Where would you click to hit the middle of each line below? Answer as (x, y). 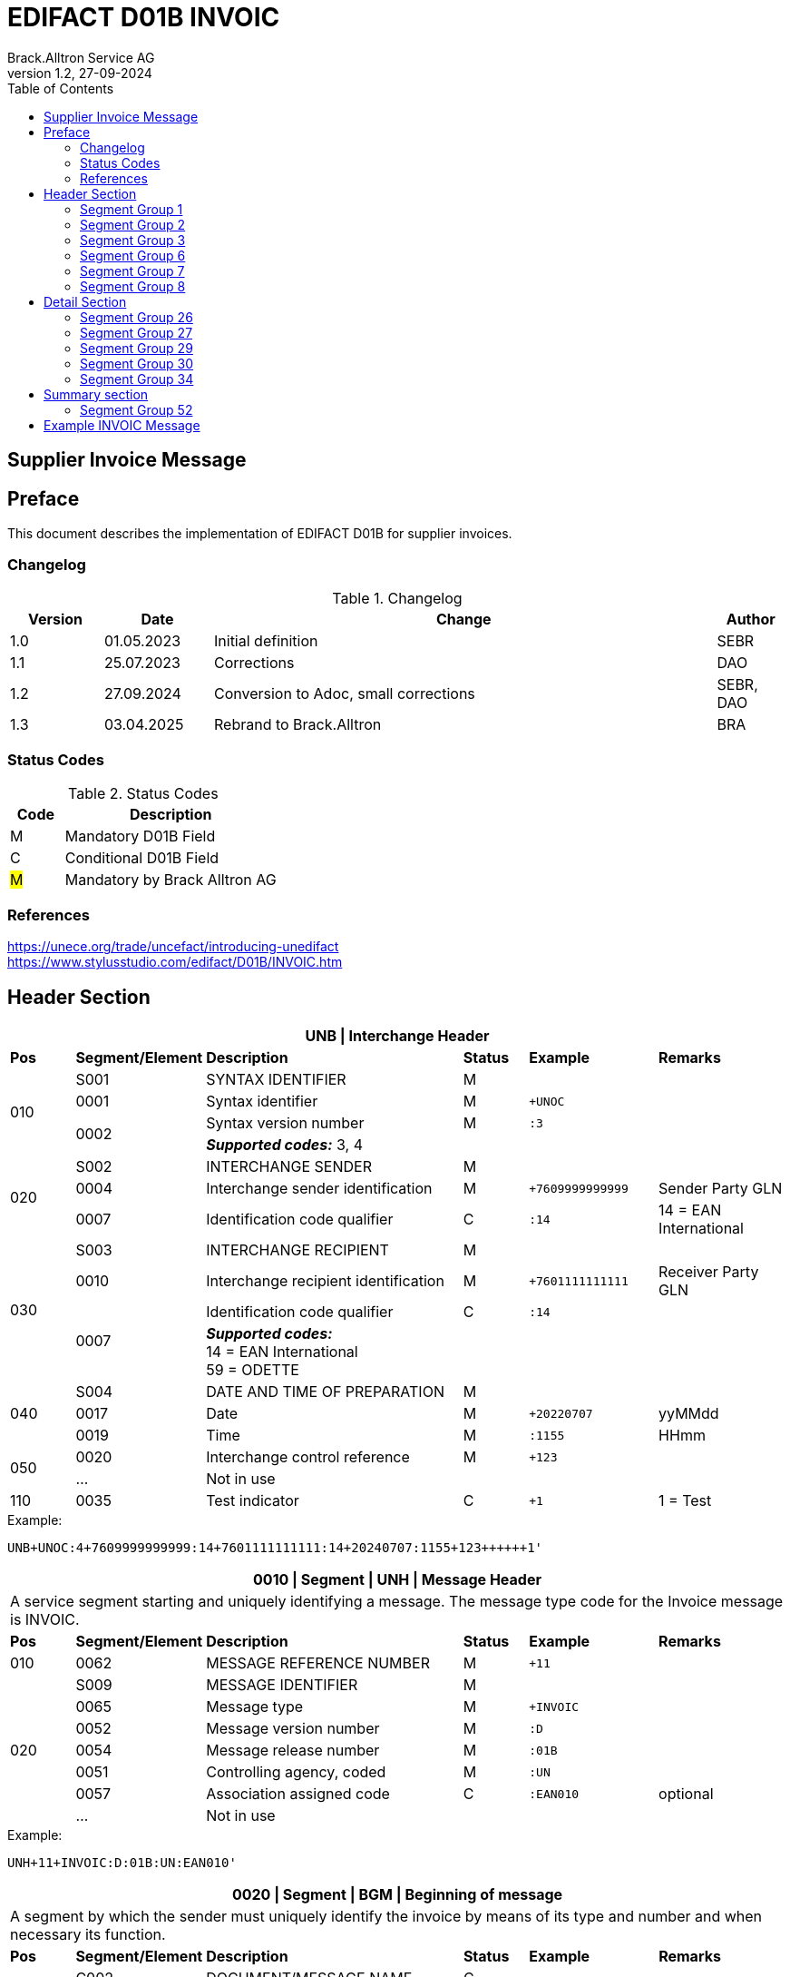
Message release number (293, 1751)
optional (686, 1794)
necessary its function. (88, 1935)
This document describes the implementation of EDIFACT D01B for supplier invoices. (260, 534)
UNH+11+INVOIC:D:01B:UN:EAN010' (122, 1863)
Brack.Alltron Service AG (81, 57)
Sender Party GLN (721, 1189)
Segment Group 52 (137, 409)
